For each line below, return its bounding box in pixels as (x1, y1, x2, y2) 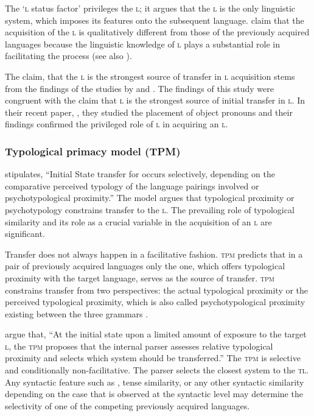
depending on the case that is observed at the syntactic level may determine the (5, 387, 303, 400)
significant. (5, 227, 45, 240)
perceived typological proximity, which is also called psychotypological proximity (5, 295, 305, 308)
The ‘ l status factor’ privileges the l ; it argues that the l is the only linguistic (5, 2, 296, 14)
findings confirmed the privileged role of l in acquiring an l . (5, 118, 228, 130)
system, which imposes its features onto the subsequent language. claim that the (5, 13, 304, 26)
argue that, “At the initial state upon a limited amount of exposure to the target (5, 328, 307, 340)
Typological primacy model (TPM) (5, 143, 181, 158)
